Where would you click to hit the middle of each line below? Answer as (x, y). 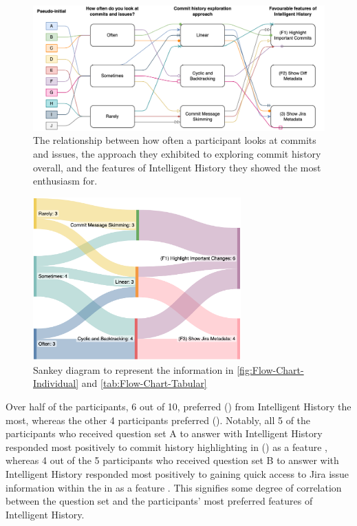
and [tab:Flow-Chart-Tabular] (144, 383)
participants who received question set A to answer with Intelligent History (164, 433)
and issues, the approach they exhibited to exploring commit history (177, 153)
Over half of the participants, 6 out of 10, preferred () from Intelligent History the (178, 407)
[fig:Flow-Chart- (270, 369)
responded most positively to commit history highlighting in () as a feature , (166, 446)
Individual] (56, 383)
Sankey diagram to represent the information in (133, 369)
